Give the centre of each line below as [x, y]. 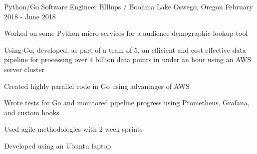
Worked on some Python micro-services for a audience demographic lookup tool [126, 33]
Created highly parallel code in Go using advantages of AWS [97, 86]
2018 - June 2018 [30, 16]
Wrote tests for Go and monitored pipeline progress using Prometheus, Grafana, [127, 103]
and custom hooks [32, 112]
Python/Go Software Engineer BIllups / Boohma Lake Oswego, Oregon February [128, 6]
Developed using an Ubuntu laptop [58, 145]
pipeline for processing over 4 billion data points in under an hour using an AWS [128, 59]
